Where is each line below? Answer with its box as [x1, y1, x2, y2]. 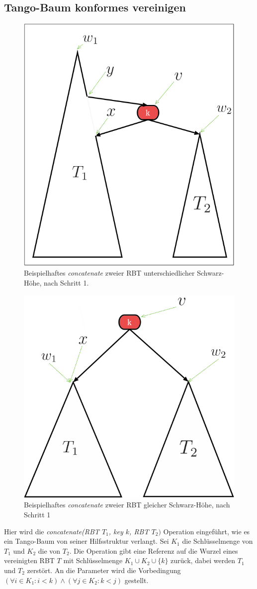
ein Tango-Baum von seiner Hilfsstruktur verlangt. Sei [4, 536, 169, 546]
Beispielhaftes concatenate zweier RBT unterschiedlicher [24, 268, 195, 278]
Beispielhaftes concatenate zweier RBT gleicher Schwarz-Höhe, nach [24, 499, 230, 510]
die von [38, 545, 61, 556]
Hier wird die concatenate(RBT [4, 526, 99, 536]
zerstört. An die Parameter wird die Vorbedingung [27, 565, 181, 575]
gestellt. [124, 575, 149, 585]
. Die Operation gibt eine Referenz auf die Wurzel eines [69, 545, 238, 556]
